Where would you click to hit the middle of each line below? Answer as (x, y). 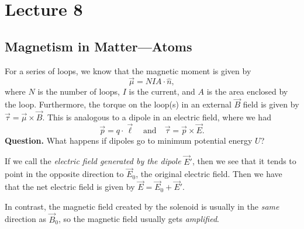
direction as (25, 219)
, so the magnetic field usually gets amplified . (139, 219)
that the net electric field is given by (70, 187)
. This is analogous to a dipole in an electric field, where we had (157, 117)
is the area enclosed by (247, 91)
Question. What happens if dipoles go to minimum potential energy (129, 140)
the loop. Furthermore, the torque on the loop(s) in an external (118, 104)
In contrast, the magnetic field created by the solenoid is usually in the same (142, 206)
